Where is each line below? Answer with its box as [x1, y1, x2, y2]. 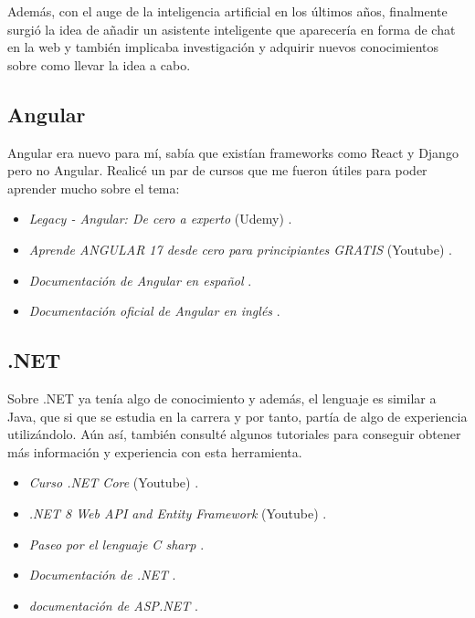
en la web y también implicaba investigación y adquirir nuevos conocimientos [7, 37, 439, 57]
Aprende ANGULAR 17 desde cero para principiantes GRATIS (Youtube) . [28, 239, 452, 258]
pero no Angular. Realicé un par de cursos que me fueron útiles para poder [7, 161, 427, 180]
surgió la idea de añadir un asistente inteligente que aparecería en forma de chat [7, 19, 456, 38]
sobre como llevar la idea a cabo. [7, 55, 191, 74]
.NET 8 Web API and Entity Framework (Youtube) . [28, 503, 327, 522]
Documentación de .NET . [28, 565, 176, 584]
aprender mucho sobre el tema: [7, 178, 180, 197]
